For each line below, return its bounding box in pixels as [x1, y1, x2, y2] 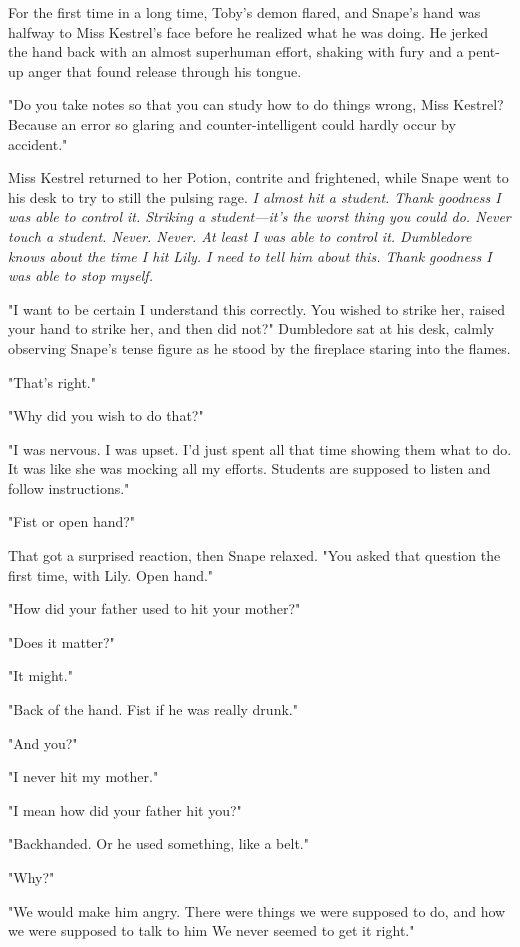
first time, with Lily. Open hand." [8, 564, 214, 585]
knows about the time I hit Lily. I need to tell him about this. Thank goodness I [8, 245, 492, 266]
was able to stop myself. [8, 265, 153, 286]
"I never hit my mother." [8, 766, 159, 787]
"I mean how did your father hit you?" [8, 799, 242, 820]
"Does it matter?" [8, 631, 115, 652]
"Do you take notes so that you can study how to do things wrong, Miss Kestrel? [8, 94, 504, 115]
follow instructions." [8, 477, 130, 498]
